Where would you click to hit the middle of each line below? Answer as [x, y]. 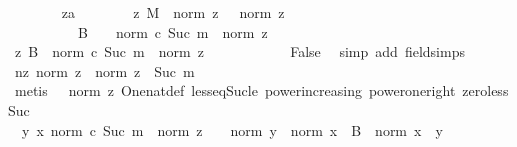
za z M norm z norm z [173, 12]
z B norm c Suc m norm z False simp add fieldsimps [239, 51]
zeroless [485, 90]
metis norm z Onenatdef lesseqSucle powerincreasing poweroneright [235, 90]
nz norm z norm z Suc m [104, 70]
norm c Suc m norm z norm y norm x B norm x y [246, 129]
